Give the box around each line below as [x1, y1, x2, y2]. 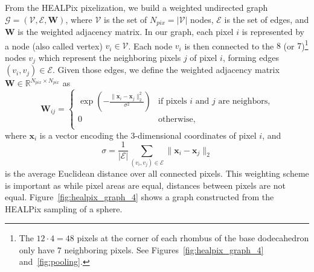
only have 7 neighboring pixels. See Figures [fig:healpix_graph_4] [19, 243, 264, 256]
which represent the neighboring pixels [38, 51, 181, 63]
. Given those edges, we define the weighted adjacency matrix [52, 63, 280, 76]
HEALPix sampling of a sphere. [5, 202, 123, 215]
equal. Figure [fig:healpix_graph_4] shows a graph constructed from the [5, 191, 274, 203]
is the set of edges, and [224, 13, 309, 25]
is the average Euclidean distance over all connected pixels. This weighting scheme [5, 166, 309, 179]
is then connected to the [184, 39, 274, 52]
